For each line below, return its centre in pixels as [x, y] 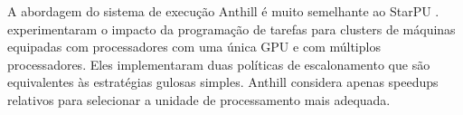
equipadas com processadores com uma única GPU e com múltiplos [194, 47]
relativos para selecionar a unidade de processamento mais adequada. [199, 99]
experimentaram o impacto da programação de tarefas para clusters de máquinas [231, 29]
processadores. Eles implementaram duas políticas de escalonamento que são [219, 64]
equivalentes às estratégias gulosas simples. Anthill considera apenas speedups [223, 82]
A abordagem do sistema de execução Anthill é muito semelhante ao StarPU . [223, 11]
